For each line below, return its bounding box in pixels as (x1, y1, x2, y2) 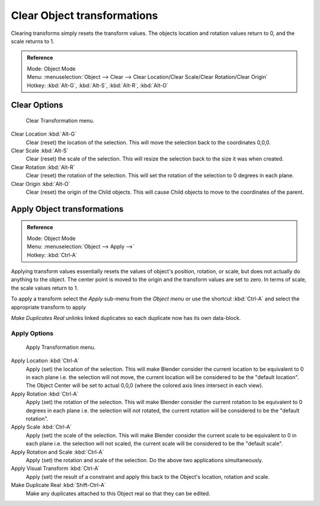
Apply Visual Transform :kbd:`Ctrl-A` (11, 465, 100, 472)
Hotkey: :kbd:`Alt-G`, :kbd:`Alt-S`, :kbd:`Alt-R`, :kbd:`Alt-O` (27, 82, 169, 89)
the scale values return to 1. (11, 284, 78, 292)
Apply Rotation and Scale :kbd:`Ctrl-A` (11, 448, 104, 456)
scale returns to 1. (11, 37, 55, 44)
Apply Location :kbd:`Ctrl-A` (11, 357, 80, 364)
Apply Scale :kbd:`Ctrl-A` (11, 424, 72, 431)
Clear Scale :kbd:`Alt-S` (11, 147, 69, 154)
